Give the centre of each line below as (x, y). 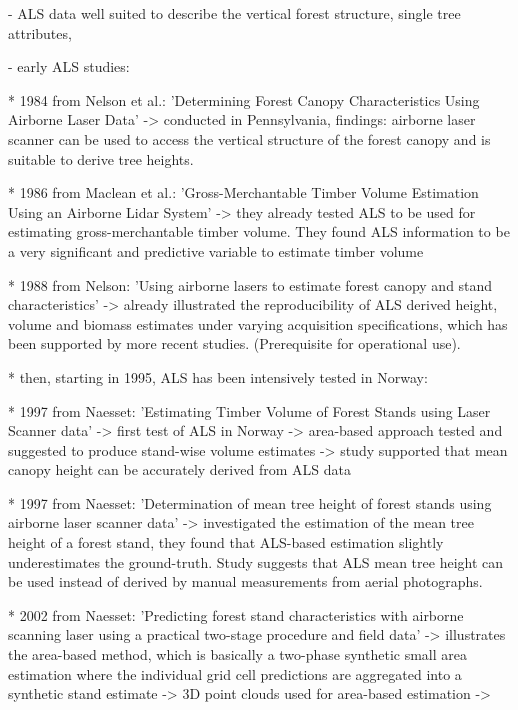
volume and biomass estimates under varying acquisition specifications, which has (258, 323)
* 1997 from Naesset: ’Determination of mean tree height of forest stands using (250, 502)
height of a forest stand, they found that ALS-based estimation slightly (226, 542)
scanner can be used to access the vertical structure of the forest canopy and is (249, 138)
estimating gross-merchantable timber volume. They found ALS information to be (259, 231)
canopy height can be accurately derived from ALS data (179, 469)
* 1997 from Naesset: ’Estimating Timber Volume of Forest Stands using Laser (249, 410)
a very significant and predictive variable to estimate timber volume (216, 250)
